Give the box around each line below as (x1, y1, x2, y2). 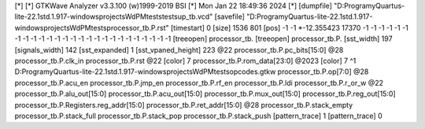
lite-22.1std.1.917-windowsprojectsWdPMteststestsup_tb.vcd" (14, 12, 213, 21)
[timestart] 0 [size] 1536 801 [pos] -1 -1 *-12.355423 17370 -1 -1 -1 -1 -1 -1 (170, 23, 408, 32)
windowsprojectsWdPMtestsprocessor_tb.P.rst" (14, 23, 169, 32)
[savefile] (214, 12, 246, 21)
